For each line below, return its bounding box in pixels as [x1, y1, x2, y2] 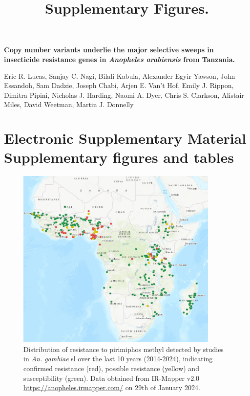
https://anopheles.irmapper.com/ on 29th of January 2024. [23, 382, 200, 393]
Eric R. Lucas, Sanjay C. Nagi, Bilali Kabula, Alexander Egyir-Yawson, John [4, 70, 235, 81]
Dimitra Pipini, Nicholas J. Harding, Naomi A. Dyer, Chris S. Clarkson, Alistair [4, 89, 244, 100]
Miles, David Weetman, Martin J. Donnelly [4, 99, 134, 110]
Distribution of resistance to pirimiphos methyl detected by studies [23, 344, 224, 354]
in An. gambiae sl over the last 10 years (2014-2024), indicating [23, 353, 213, 364]
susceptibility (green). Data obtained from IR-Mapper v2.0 [23, 373, 200, 383]
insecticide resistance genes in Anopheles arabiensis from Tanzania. [4, 54, 235, 64]
